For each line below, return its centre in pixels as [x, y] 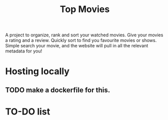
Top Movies [85, 9]
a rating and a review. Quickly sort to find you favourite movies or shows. [81, 40]
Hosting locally [37, 71]
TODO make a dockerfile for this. [58, 90]
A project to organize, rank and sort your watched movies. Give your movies [84, 35]
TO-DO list [28, 111]
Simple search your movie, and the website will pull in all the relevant [77, 46]
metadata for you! [24, 51]
